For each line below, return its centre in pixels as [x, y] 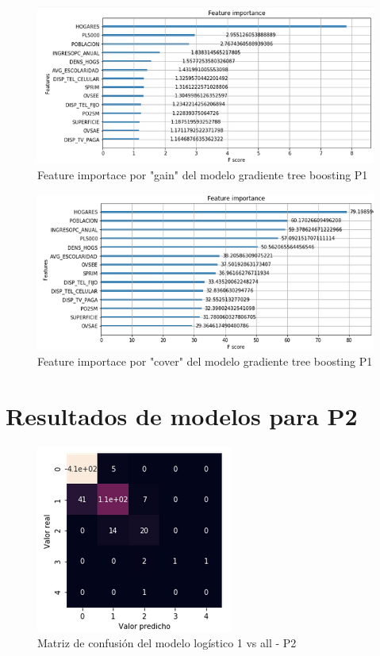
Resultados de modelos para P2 [182, 415]
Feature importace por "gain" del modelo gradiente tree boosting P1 [203, 175]
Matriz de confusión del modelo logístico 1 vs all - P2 [167, 643]
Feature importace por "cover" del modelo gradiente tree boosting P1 [205, 361]
